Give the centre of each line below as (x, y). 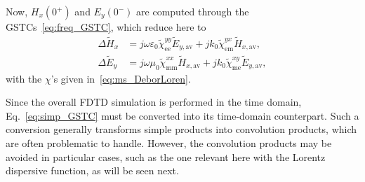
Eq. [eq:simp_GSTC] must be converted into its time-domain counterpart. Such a (182, 115)
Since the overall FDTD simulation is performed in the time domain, (154, 102)
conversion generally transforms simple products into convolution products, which (181, 129)
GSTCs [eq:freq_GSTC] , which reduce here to (106, 27)
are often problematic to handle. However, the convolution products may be (169, 143)
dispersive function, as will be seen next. (92, 170)
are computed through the (193, 11)
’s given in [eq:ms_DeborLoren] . (121, 78)
